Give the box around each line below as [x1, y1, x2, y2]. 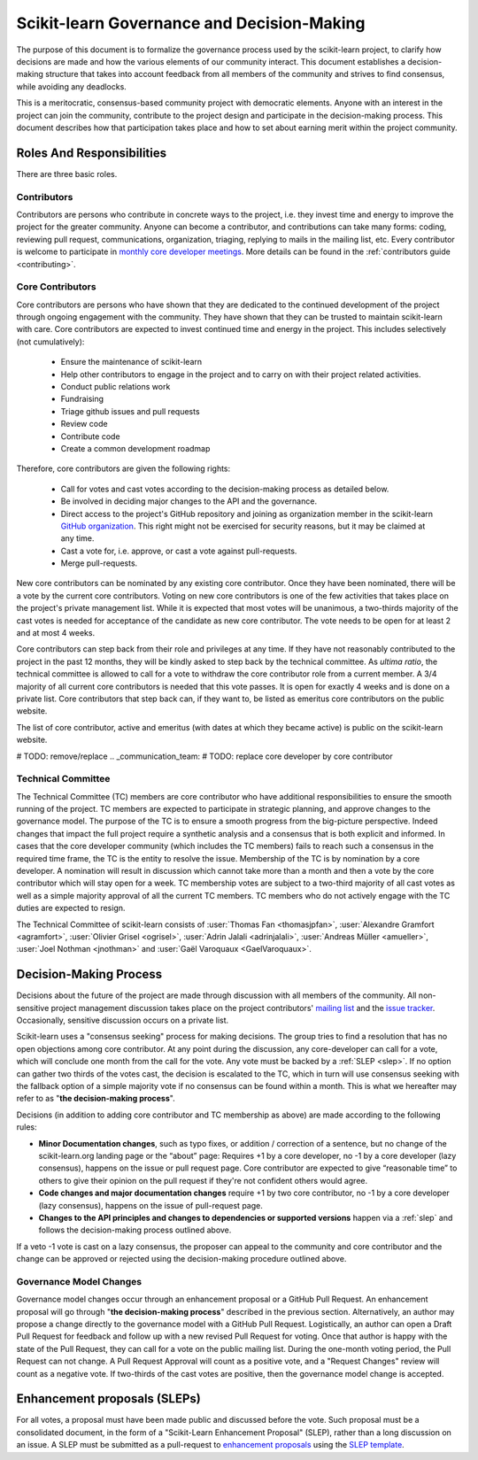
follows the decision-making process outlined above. [38, 1224, 232, 1235]
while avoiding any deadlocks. [16, 81, 127, 92]
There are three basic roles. [16, 168, 118, 179]
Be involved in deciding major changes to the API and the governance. [60, 496, 318, 506]
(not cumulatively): [16, 336, 85, 347]
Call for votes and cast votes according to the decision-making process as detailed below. [60, 483, 389, 494]
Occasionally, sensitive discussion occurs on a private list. [16, 1015, 229, 1026]
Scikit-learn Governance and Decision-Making [16, 13, 366, 33]
